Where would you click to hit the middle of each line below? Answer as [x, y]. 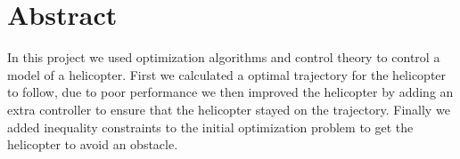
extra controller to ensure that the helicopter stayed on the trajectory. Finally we [229, 109]
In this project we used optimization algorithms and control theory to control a [224, 57]
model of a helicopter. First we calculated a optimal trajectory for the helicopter [227, 74]
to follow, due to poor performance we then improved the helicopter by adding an [230, 92]
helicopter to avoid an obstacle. [93, 144]
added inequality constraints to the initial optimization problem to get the [210, 127]
